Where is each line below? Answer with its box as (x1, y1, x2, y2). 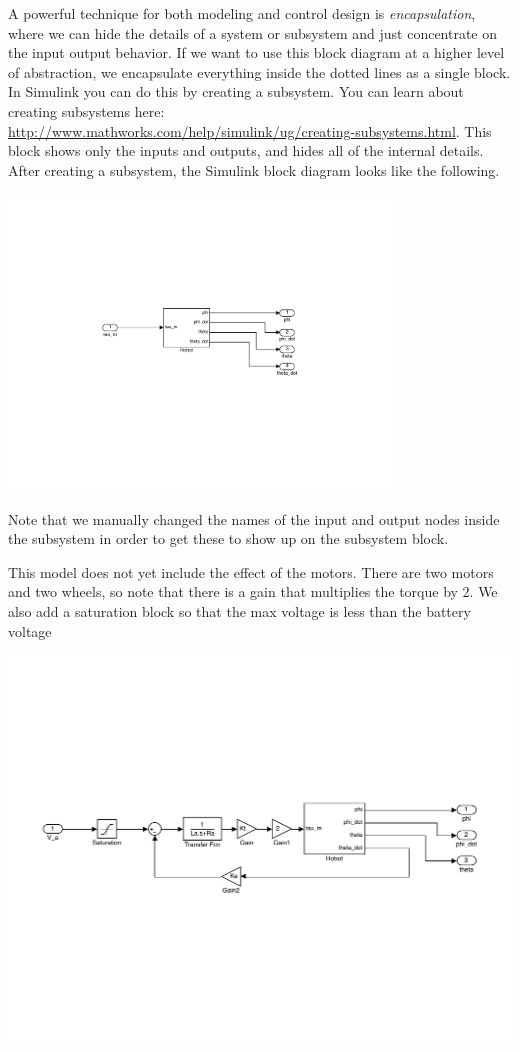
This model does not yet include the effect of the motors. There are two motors (8, 561, 494, 582)
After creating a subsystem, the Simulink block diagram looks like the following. (8, 159, 500, 180)
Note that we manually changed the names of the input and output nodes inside (8, 508, 500, 529)
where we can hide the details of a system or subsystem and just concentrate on (8, 22, 498, 43)
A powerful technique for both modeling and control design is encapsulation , (8, 3, 476, 23)
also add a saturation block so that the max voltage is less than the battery (8, 600, 471, 621)
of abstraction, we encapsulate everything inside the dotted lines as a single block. (8, 61, 511, 82)
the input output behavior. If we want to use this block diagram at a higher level (8, 42, 505, 63)
